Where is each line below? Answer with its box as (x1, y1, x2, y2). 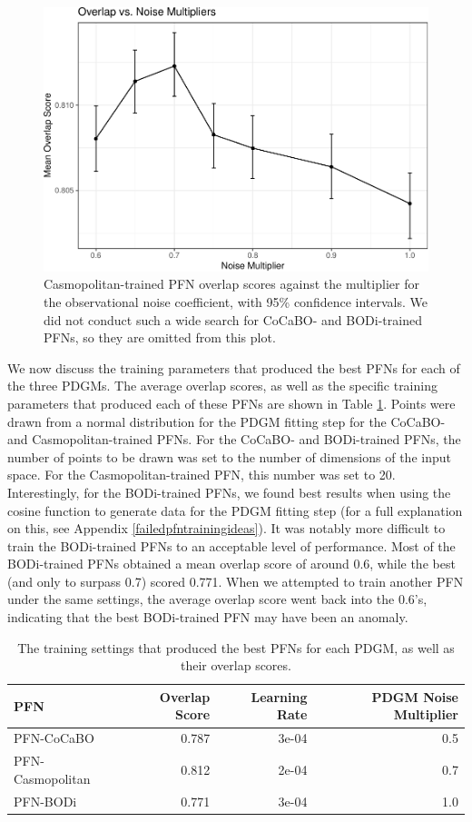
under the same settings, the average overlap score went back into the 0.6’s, (7, 589, 428, 609)
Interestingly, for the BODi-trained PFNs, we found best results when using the (7, 482, 451, 501)
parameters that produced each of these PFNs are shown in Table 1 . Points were (7, 393, 456, 412)
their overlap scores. (181, 656, 291, 675)
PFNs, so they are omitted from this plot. (44, 328, 276, 347)
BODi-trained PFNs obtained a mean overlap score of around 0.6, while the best (7, 554, 456, 573)
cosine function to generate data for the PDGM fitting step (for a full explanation (7, 500, 463, 520)
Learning (251, 687, 308, 706)
